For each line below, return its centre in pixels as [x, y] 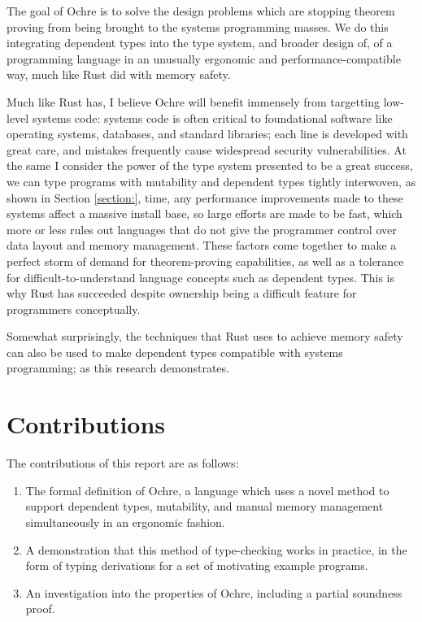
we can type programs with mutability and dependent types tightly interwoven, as [211, 181]
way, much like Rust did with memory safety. [119, 74]
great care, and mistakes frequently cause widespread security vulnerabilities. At [207, 149]
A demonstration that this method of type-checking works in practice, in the [216, 549]
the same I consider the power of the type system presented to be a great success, [210, 165]
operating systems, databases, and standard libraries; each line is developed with [207, 134]
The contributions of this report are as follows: [123, 463]
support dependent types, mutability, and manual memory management [204, 506]
